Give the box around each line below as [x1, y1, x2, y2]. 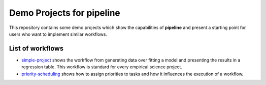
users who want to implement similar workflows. [9, 31, 107, 37]
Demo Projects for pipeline [9, 7, 120, 18]
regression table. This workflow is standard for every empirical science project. [21, 64, 182, 70]
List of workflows [9, 44, 64, 53]
